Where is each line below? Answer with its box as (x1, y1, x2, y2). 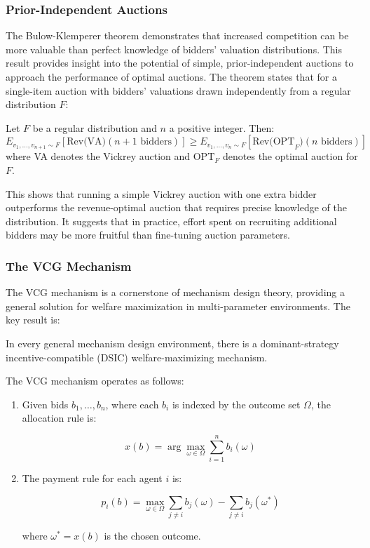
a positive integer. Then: (169, 120, 275, 135)
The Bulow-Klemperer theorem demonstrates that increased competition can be (6, 28, 349, 43)
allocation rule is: (22, 410, 97, 425)
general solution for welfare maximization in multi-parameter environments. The (6, 298, 350, 313)
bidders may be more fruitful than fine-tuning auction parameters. (6, 227, 291, 242)
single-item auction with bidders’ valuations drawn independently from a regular (6, 83, 351, 98)
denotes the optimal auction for (223, 149, 358, 163)
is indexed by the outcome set (172, 396, 301, 411)
